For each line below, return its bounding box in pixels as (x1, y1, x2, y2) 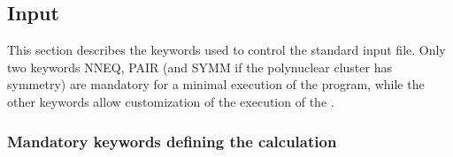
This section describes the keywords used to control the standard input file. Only (7, 41, 446, 59)
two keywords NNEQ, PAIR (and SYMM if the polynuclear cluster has (7, 57, 392, 76)
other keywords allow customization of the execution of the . (7, 92, 334, 110)
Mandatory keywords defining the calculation (7, 130, 337, 152)
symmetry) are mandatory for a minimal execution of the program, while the (7, 75, 425, 93)
